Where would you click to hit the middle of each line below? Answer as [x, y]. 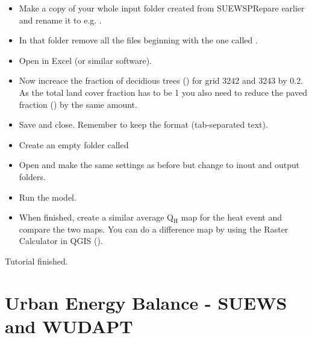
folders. [32, 176]
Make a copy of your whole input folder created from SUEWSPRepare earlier [162, 8]
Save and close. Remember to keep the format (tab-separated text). [143, 124]
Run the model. [48, 197]
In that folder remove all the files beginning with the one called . [138, 40]
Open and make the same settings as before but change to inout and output [159, 165]
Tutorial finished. [36, 261]
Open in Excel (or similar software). [85, 60]
